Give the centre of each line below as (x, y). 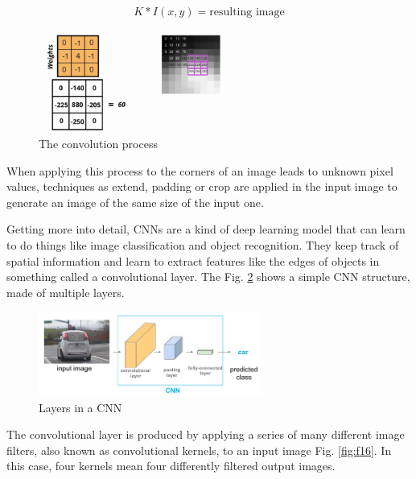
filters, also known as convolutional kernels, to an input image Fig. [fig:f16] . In (199, 450)
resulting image (247, 12)
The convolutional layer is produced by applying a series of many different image (206, 434)
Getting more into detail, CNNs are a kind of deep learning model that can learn (206, 229)
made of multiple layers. (66, 292)
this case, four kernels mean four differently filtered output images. (171, 466)
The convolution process (98, 143)
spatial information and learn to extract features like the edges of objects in (193, 260)
